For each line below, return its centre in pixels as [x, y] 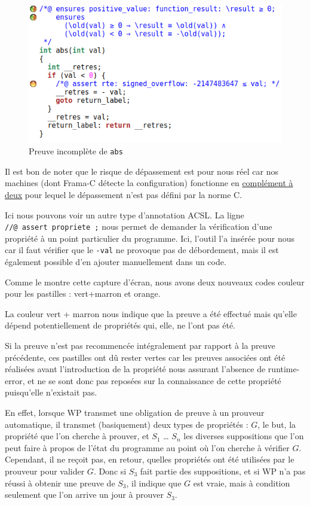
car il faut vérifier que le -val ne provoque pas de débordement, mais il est [142, 250]
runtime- [284, 369]
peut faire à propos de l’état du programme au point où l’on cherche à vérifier [147, 447]
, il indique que [154, 483]
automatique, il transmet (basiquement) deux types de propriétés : [127, 424]
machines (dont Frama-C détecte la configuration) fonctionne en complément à [149, 183]
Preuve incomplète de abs [76, 151]
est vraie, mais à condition [242, 483]
